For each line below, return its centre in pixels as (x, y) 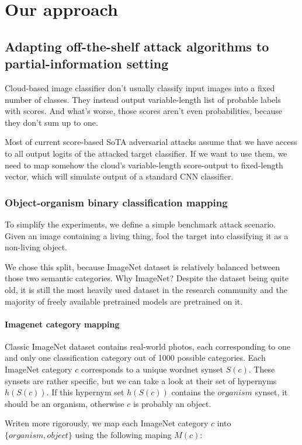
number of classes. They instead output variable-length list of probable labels (143, 99)
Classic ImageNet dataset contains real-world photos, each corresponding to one (148, 346)
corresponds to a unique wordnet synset (152, 369)
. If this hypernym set (85, 392)
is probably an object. (172, 403)
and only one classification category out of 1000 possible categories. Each (135, 358)
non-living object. (36, 247)
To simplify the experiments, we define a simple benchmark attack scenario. (140, 224)
